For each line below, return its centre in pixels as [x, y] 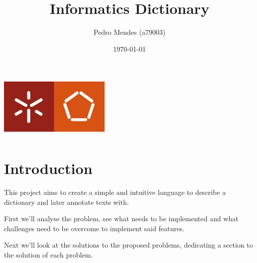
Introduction [48, 168]
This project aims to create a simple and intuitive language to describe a [115, 192]
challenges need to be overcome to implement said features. [94, 228]
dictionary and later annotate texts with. [66, 202]
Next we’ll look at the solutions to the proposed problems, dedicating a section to [128, 245]
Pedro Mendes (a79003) [129, 32]
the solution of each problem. [49, 254]
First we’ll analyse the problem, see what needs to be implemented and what [121, 219]
